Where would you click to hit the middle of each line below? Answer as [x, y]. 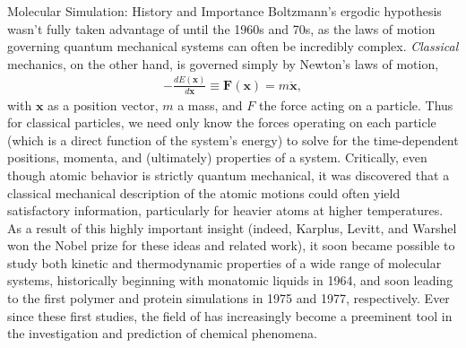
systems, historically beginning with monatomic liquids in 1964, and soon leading [230, 280]
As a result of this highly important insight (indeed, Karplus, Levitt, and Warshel [232, 227]
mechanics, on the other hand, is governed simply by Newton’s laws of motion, [223, 63]
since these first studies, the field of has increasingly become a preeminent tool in [230, 315]
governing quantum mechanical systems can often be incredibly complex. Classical [233, 46]
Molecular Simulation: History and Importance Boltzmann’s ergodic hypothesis [224, 11]
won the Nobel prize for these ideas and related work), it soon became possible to [231, 245]
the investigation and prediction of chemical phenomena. [162, 333]
